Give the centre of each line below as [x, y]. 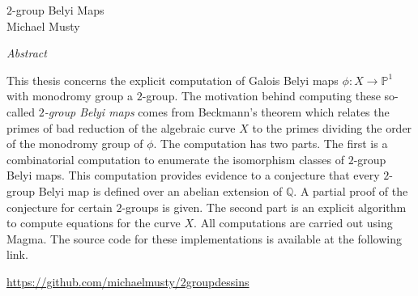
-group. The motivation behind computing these [261, 96]
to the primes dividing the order [332, 127]
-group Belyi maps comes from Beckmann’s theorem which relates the [217, 111]
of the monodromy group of [75, 144]
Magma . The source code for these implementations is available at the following [205, 238]
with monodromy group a [70, 96]
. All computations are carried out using [293, 223]
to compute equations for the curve [94, 223]
